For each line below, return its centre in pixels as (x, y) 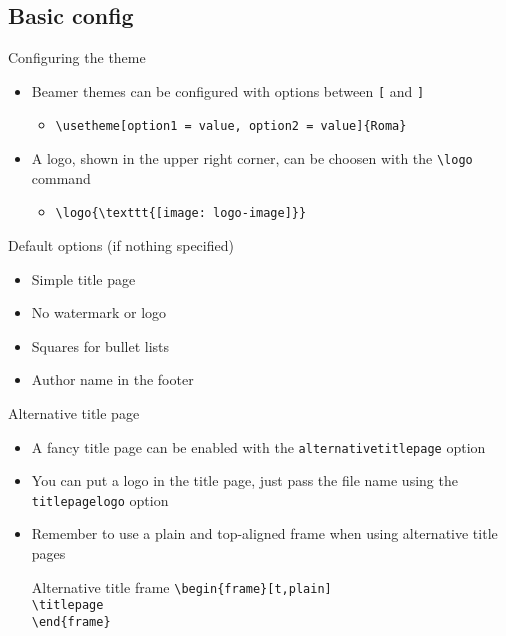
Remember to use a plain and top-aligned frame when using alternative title (264, 533)
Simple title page (83, 278)
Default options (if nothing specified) (121, 245)
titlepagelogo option (100, 499)
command (61, 177)
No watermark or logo (99, 312)
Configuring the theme (77, 57)
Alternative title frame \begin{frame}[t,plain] (181, 586)
